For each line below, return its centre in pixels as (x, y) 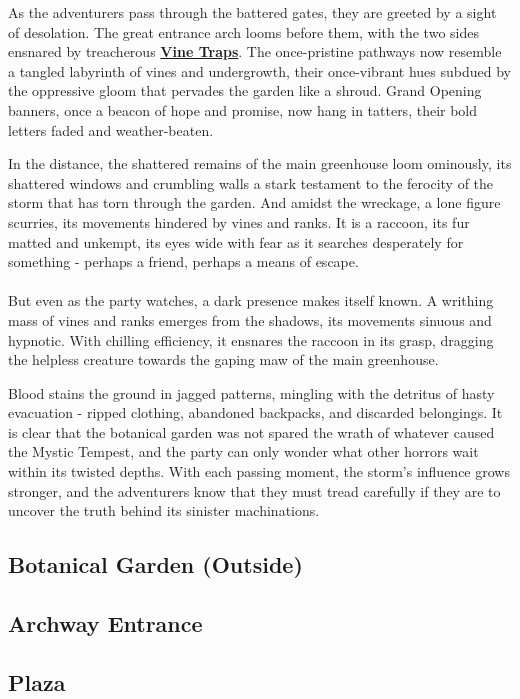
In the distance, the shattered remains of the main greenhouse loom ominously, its (260, 163)
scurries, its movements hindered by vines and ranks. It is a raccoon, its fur (239, 221)
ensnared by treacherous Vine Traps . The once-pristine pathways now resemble (255, 51)
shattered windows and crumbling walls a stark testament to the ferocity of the (251, 182)
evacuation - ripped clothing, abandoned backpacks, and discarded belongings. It (255, 412)
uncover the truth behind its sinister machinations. (164, 510)
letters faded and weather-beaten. (111, 129)
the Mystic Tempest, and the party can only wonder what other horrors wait (243, 451)
